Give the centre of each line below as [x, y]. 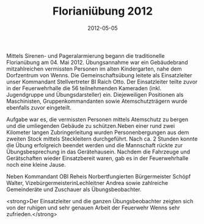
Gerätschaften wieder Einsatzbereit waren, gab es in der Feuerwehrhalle [97, 158]
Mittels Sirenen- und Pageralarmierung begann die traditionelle [86, 55]
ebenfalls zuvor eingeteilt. [39, 107]
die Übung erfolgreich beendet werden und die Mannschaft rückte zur [95, 145]
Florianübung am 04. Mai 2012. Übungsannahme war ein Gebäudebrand [97, 62]
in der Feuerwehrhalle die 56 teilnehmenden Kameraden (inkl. [84, 88]
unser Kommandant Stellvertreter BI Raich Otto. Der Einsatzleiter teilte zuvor [102, 82]
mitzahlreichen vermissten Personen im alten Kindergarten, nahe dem [94, 69]
